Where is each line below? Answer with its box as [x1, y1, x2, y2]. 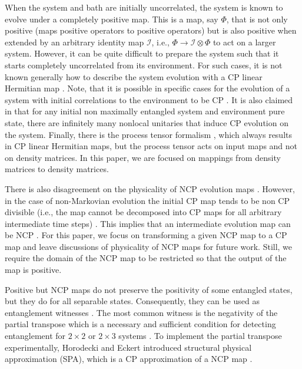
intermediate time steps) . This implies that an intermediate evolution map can [5, 217, 291, 229]
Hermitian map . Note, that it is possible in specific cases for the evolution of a [5, 82, 290, 94]
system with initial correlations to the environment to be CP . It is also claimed [5, 93, 293, 106]
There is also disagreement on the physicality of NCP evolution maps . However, [5, 182, 295, 195]
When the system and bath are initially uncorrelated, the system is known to [5, 1, 283, 13]
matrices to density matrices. [5, 163, 109, 175]
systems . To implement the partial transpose [118, 330, 282, 342]
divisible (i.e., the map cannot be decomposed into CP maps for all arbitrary [5, 206, 282, 218]
